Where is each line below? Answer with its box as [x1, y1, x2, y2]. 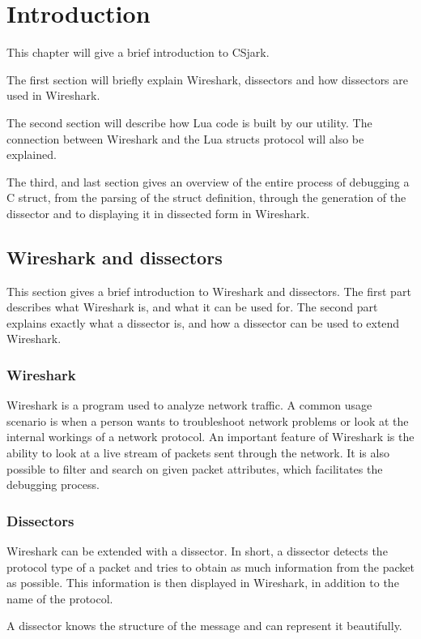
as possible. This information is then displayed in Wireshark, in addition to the [6, 574, 399, 591]
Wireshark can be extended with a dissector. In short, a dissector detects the [6, 543, 388, 560]
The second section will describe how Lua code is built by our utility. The [6, 114, 372, 131]
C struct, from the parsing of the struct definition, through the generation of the [6, 189, 406, 206]
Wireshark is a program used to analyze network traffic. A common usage [6, 397, 372, 414]
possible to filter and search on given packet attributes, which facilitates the [6, 460, 383, 477]
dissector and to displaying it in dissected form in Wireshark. [6, 204, 310, 221]
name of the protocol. [6, 590, 113, 607]
